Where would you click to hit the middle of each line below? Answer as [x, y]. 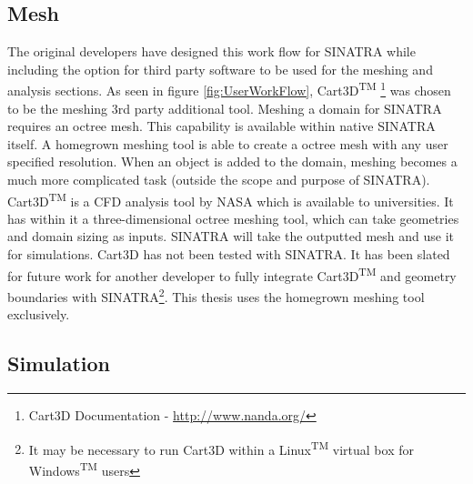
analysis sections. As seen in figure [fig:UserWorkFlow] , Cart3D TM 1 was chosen [229, 89]
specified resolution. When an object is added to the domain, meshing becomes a [232, 161]
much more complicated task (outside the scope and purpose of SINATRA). [219, 180]
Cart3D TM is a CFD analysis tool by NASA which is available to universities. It [231, 199]
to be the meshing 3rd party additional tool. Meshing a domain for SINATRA [225, 108]
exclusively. [39, 314]
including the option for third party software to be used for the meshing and [220, 69]
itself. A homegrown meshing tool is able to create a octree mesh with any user [228, 143]
